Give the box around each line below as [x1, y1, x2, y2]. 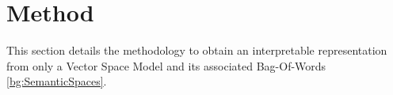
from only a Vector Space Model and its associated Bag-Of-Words [6, 57, 326, 74]
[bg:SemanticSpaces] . [6, 73, 107, 89]
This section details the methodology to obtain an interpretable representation [6, 42, 387, 59]
